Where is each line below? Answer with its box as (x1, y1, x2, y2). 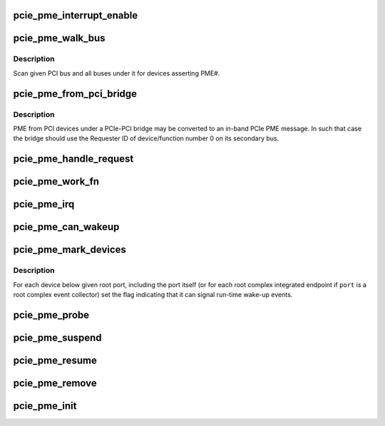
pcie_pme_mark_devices (13, 244, 126, 256)
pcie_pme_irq (13, 198, 75, 210)
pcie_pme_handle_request (13, 153, 134, 165)
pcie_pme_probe (13, 308, 90, 321)
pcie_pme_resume (13, 354, 98, 366)
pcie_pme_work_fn (13, 175, 100, 188)
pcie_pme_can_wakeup (13, 221, 120, 233)
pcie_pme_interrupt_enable (13, 9, 138, 21)
